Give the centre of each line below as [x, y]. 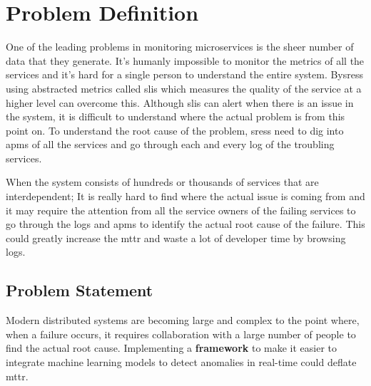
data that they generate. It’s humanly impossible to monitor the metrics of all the [185, 60]
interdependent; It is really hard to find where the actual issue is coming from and [185, 196]
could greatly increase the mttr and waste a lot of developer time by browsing [176, 238]
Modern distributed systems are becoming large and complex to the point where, [183, 320]
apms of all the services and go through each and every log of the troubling [170, 144]
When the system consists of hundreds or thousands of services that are [162, 182]
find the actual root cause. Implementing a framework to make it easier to [172, 348]
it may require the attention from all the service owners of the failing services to [181, 210]
